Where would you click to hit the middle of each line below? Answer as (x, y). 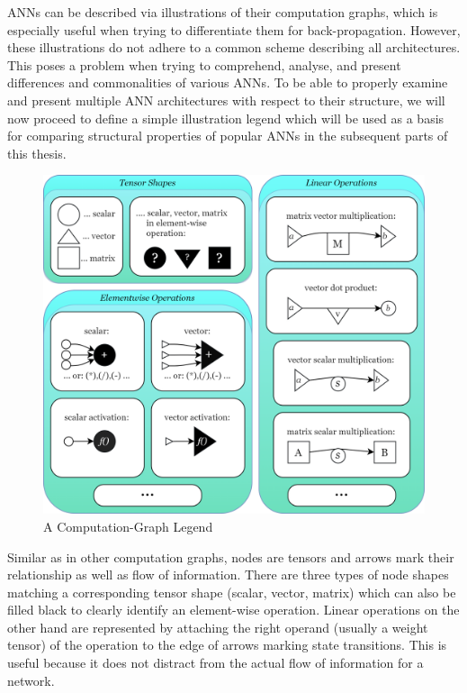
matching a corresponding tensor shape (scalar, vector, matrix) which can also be (232, 592)
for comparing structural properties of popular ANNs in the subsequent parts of (228, 136)
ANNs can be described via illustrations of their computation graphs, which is (223, 12)
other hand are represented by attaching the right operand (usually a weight (218, 627)
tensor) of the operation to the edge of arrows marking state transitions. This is (227, 645)
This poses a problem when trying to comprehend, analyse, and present (204, 64)
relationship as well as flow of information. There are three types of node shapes (228, 574)
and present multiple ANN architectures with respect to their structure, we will (226, 100)
